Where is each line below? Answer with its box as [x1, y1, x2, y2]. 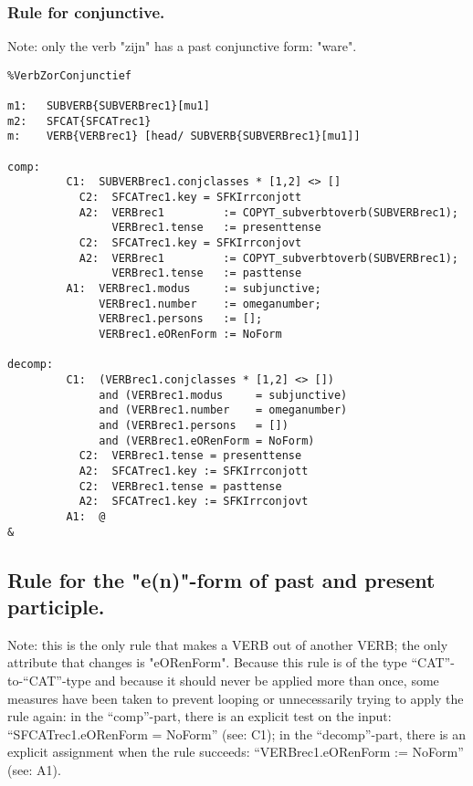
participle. [7, 592, 105, 620]
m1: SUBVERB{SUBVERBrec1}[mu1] [7, 100, 210, 113]
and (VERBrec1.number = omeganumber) [99, 403, 348, 417]
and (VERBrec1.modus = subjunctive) [99, 388, 348, 402]
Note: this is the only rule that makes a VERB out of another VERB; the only [7, 634, 448, 654]
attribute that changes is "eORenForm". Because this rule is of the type [7, 653, 407, 672]
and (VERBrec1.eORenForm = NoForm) [99, 434, 315, 447]
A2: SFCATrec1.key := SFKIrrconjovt [79, 495, 309, 508]
